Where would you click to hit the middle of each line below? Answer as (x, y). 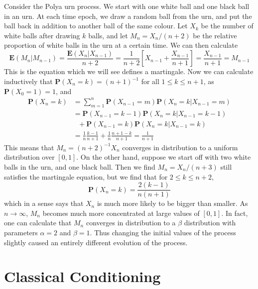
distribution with (210, 223)
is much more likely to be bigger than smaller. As (172, 203)
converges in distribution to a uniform (180, 147)
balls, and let (108, 35)
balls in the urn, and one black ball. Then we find (80, 166)
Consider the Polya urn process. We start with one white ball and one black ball (127, 6)
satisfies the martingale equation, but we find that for (86, 176)
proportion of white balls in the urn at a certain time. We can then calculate (121, 45)
